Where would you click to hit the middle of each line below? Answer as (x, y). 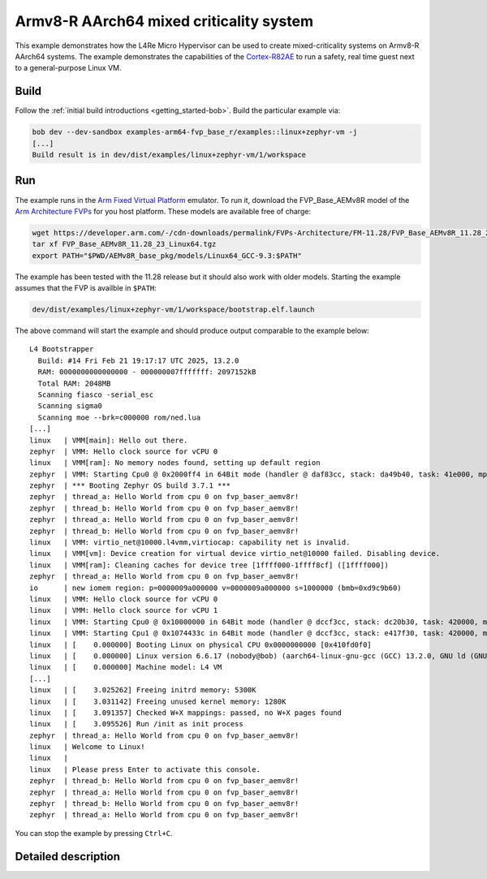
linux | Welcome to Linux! (87, 747)
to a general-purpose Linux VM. (68, 68)
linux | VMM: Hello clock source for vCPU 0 (124, 599)
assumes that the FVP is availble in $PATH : (86, 288)
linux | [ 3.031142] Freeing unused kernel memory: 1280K (158, 701)
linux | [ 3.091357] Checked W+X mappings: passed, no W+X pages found (186, 713)
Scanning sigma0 (70, 406)
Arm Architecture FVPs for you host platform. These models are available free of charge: (163, 211)
